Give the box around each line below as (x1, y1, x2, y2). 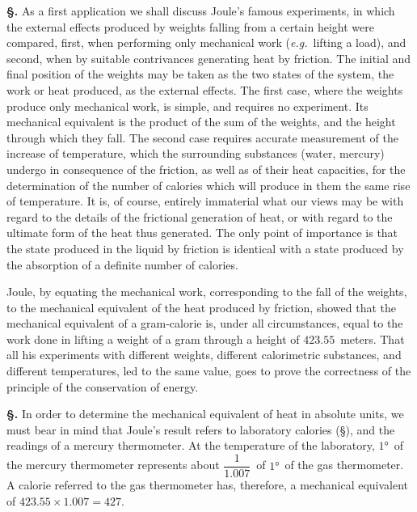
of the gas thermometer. (284, 456, 404, 473)
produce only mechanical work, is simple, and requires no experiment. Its (6, 97, 369, 114)
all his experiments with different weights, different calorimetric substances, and (6, 346, 402, 363)
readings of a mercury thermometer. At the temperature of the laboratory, (6, 437, 375, 454)
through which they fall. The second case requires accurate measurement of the (6, 129, 399, 146)
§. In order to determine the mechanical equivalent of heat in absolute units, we (6, 405, 404, 422)
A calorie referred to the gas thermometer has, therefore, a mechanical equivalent (6, 476, 409, 493)
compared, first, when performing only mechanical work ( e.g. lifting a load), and (6, 34, 406, 51)
